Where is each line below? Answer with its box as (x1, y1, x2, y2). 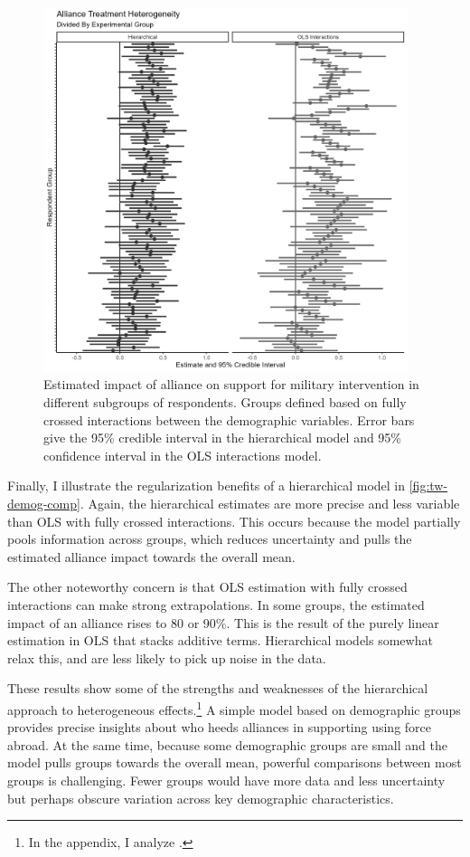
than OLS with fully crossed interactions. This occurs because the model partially (7, 511, 461, 530)
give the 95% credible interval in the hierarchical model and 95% (43, 428, 402, 447)
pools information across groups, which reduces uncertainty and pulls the (7, 529, 412, 548)
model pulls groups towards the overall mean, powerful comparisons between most (7, 753, 462, 772)
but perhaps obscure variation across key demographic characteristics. (7, 788, 394, 807)
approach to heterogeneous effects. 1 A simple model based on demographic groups (7, 697, 461, 719)
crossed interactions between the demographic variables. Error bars (43, 410, 415, 429)
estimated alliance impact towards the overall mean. (7, 547, 296, 566)
